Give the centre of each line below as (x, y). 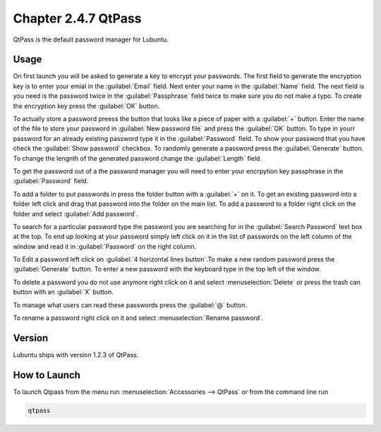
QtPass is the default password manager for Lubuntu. (91, 39)
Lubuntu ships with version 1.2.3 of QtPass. (76, 354)
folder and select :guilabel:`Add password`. (75, 214)
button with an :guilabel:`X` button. (63, 292)
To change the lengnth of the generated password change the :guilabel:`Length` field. (138, 158)
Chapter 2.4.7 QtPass (77, 18)
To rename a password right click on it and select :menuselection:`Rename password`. (138, 318)
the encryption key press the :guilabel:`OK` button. (86, 106)
